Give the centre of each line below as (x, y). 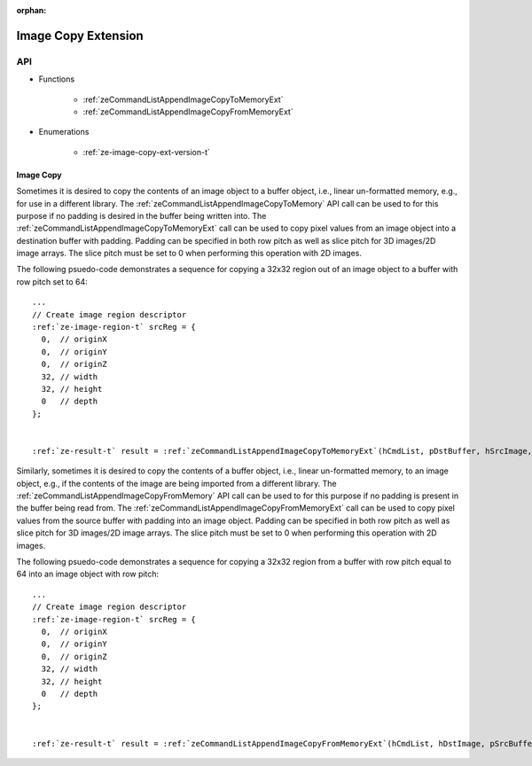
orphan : (31, 10)
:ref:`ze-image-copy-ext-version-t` (146, 152)
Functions (57, 79)
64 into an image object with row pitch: (88, 574)
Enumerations (64, 132)
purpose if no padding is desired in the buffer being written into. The (141, 215)
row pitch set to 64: (52, 281)
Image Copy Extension (80, 35)
